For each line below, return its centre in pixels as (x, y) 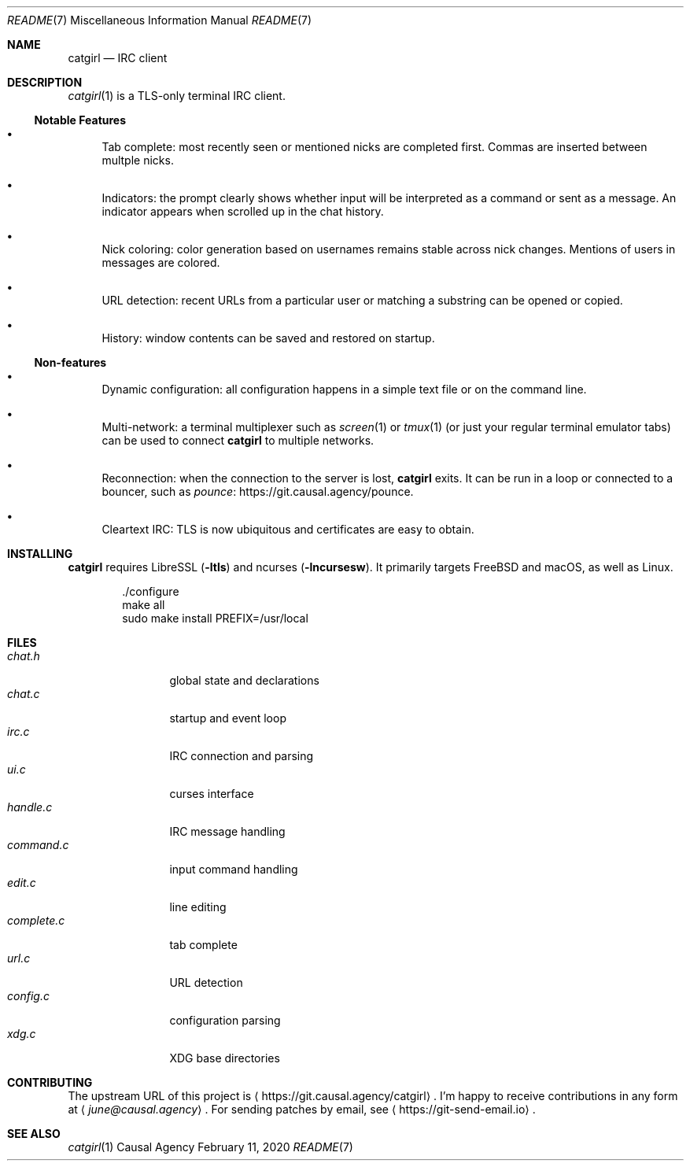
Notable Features (80, 120)
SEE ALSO (34, 1134)
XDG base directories (225, 1058)
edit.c (22, 883)
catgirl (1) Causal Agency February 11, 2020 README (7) (210, 1147)
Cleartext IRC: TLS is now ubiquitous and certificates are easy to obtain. (288, 529)
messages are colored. (161, 262)
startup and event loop (228, 718)
